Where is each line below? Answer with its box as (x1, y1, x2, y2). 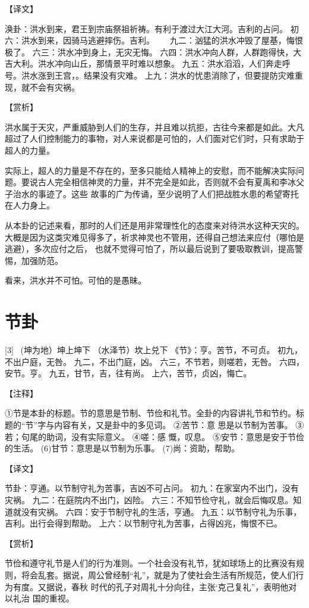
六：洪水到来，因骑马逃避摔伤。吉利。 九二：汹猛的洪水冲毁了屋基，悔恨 (5, 34, 303, 46)
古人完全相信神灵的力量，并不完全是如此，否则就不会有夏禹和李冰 (37, 176, 296, 188)
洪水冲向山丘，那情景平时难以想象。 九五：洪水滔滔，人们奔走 (37, 57, 282, 70)
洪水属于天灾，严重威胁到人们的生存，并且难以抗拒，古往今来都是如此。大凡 (5, 120, 304, 133)
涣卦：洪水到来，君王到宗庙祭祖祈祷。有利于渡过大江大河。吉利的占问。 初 (5, 22, 299, 35)
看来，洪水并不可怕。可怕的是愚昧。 (5, 274, 146, 286)
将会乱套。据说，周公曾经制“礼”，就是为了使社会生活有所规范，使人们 (21, 568, 296, 581)
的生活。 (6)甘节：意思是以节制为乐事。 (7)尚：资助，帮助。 (5, 442, 240, 454)
